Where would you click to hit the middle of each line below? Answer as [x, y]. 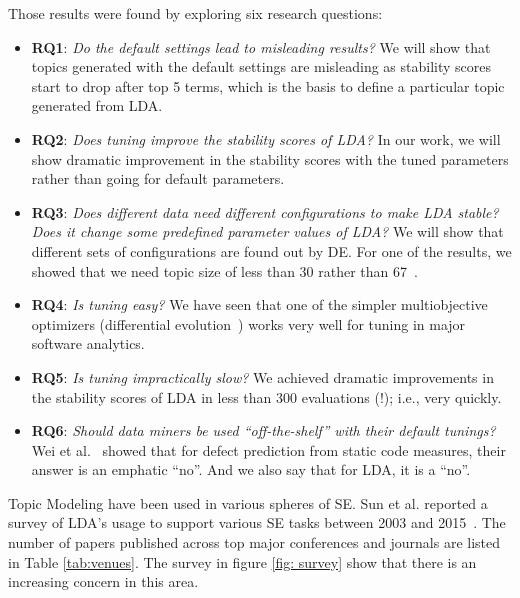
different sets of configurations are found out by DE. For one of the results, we [271, 250]
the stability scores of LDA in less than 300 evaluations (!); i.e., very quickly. [266, 396]
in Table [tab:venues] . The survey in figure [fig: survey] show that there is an [242, 561]
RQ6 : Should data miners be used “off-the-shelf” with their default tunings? [263, 430]
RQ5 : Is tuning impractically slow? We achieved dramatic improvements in [262, 376]
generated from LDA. [97, 105]
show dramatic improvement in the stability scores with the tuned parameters [270, 158]
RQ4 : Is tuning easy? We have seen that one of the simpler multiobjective [259, 304]
